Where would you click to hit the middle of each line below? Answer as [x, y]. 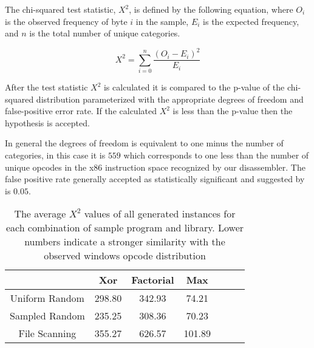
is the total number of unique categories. [105, 33]
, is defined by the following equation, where [211, 9]
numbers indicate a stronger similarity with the [125, 242]
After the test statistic [46, 87]
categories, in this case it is [55, 155]
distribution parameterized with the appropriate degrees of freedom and [170, 99]
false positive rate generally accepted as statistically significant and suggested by [155, 179]
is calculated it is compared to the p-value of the [194, 87]
